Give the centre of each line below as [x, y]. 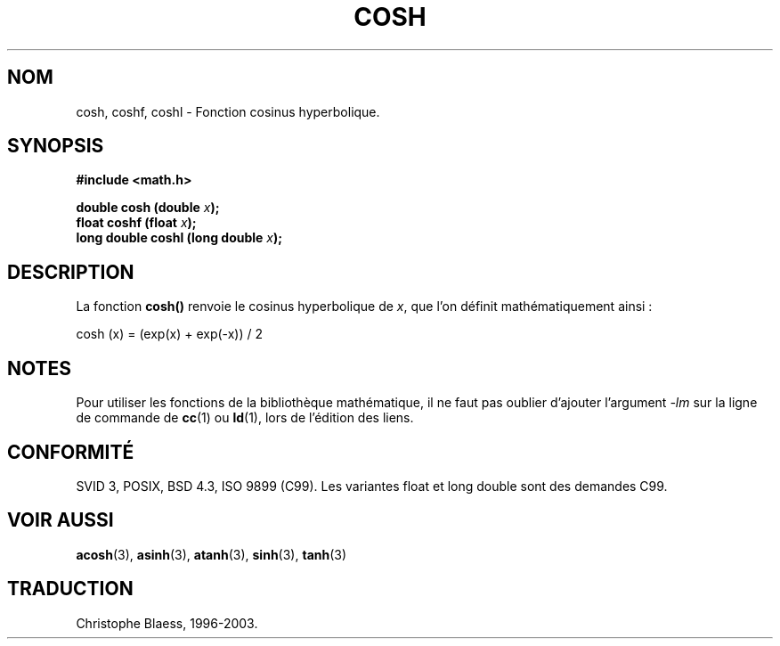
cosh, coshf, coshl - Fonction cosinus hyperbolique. [228, 111]
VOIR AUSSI [61, 520]
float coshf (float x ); [136, 223]
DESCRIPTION [71, 272]
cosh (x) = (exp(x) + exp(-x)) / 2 [169, 334]
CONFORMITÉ [71, 452]
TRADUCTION [70, 589]
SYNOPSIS [56, 146]
